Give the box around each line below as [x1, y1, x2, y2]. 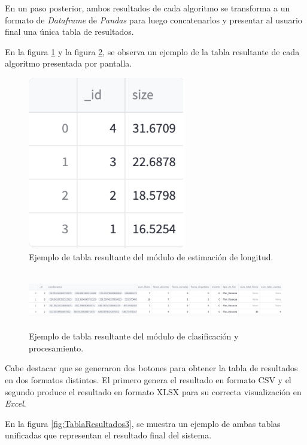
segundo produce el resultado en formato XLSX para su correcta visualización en [5, 385, 302, 398]
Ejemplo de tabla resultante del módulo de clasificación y [29, 330, 239, 342]
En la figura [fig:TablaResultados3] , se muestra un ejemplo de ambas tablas [5, 417, 281, 429]
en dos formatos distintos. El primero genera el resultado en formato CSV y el [5, 374, 291, 386]
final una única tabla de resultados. [5, 25, 134, 38]
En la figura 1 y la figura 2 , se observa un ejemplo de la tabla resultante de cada [5, 45, 300, 58]
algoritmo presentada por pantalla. [5, 57, 132, 70]
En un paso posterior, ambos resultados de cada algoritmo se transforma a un [5, 2, 290, 14]
